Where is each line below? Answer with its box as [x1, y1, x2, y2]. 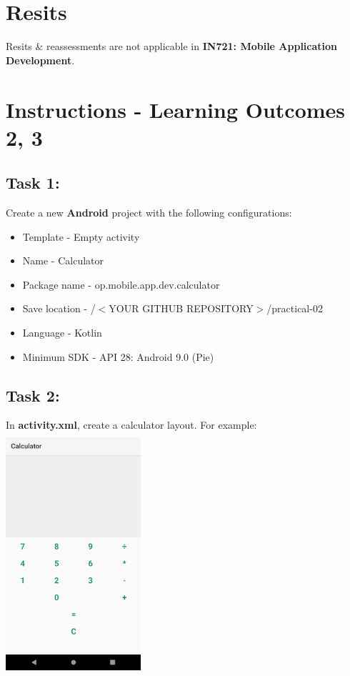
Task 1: [6, 172, 60, 194]
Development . [6, 52, 75, 67]
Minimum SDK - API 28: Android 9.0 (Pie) [22, 349, 214, 364]
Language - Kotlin [22, 325, 102, 340]
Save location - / [22, 301, 96, 316]
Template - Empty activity [22, 229, 140, 244]
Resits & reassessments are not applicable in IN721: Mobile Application [6, 39, 338, 54]
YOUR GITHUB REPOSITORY [109, 301, 254, 316]
